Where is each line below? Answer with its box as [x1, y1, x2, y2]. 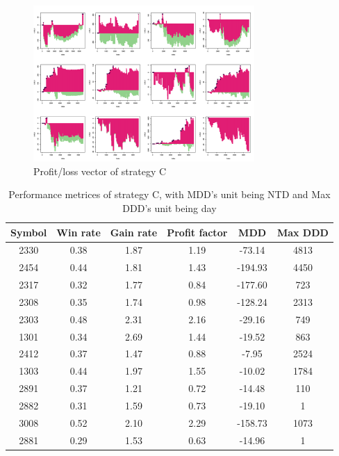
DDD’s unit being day [122, 200, 217, 215]
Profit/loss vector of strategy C [33, 163, 167, 178]
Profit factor [167, 225, 228, 239]
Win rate [56, 225, 101, 239]
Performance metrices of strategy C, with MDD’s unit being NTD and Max [8, 187, 331, 202]
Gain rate [110, 225, 158, 239]
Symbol [10, 225, 47, 239]
